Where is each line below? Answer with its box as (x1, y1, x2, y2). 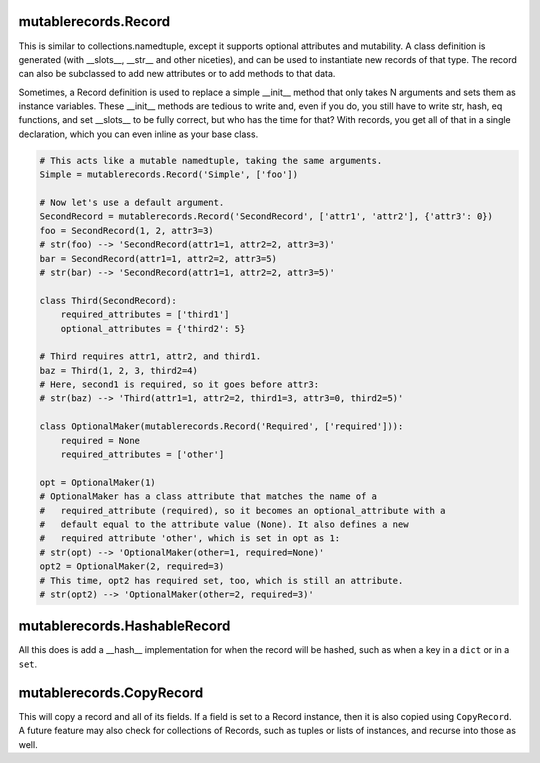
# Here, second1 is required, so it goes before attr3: (39, 379, 320, 390)
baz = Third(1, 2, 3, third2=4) (39, 365, 199, 376)
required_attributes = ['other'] (60, 449, 225, 460)
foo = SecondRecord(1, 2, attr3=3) (39, 225, 214, 236)
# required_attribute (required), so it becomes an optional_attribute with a (39, 505, 446, 516)
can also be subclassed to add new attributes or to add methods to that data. (18, 68, 336, 80)
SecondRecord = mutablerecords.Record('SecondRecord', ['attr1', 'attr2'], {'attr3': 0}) (39, 211, 494, 222)
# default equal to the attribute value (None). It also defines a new (39, 519, 409, 530)
